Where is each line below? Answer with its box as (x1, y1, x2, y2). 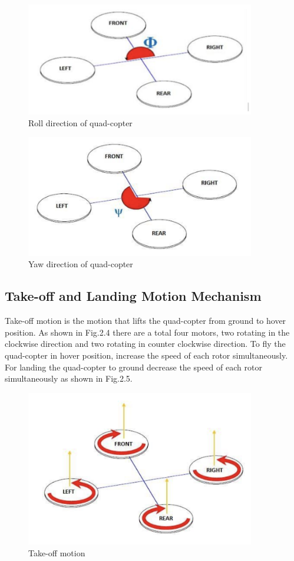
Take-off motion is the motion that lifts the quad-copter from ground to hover (5, 314, 286, 327)
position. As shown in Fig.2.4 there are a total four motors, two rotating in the (5, 326, 290, 338)
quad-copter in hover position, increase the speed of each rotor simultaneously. (5, 349, 288, 361)
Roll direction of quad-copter (28, 116, 133, 129)
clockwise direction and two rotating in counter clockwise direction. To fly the (5, 337, 286, 350)
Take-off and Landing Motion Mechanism (5, 287, 262, 305)
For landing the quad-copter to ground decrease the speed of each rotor (5, 360, 262, 373)
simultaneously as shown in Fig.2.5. (5, 372, 133, 385)
